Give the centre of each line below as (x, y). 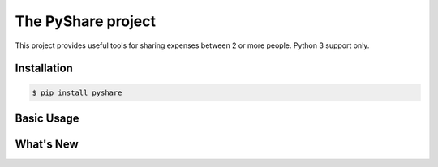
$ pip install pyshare (77, 92)
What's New (47, 144)
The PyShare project (86, 21)
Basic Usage (47, 118)
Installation (44, 69)
